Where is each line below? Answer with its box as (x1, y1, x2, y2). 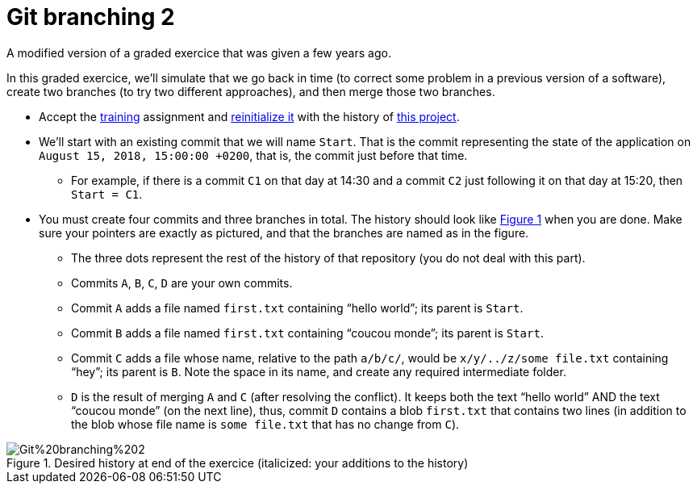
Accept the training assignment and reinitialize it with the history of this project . (39, 109, 460, 124)
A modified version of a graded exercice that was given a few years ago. (6, 45, 391, 60)
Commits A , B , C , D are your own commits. (71, 275, 293, 290)
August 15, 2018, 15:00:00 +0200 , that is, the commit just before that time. (39, 148, 468, 162)
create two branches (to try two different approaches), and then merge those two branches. (6, 84, 495, 98)
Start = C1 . (71, 186, 143, 201)
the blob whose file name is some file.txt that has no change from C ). (71, 417, 460, 431)
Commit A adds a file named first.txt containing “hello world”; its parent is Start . (71, 300, 524, 315)
